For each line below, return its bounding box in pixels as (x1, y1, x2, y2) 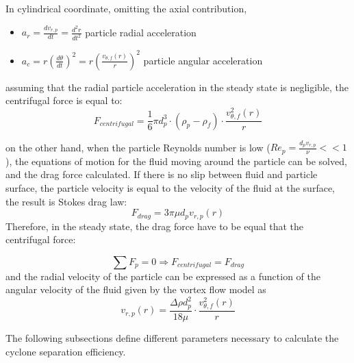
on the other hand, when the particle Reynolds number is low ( (5, 140, 270, 154)
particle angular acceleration (143, 53, 263, 67)
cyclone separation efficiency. (5, 344, 126, 358)
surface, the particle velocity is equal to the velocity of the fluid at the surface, (5, 180, 335, 195)
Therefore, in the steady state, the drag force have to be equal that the (5, 218, 304, 233)
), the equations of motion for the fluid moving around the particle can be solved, (5, 153, 347, 168)
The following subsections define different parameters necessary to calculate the (5, 330, 339, 345)
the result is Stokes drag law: (5, 194, 127, 208)
